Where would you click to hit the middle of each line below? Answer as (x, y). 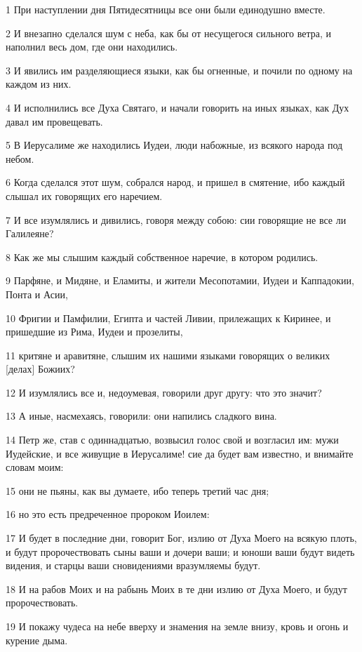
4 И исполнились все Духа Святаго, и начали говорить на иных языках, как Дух (177, 107)
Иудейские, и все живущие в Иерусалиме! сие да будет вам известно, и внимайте (180, 453)
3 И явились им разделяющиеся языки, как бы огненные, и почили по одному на (179, 70)
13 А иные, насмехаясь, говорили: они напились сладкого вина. (141, 416)
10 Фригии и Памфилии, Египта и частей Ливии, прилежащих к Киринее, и (168, 318)
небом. (20, 158)
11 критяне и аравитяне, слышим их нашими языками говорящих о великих (168, 355)
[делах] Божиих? (40, 369)
